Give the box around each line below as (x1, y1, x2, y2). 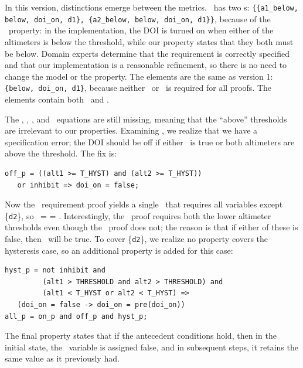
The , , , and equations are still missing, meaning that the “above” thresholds (5, 113, 287, 125)
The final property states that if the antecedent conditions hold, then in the (5, 329, 277, 342)
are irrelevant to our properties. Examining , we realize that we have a (5, 124, 258, 137)
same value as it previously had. (5, 352, 120, 364)
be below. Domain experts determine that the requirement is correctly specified (5, 47, 290, 59)
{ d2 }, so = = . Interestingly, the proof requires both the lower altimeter (5, 209, 271, 222)
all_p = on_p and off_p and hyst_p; (5, 312, 148, 321)
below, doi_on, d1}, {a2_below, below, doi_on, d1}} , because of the (5, 12, 271, 25)
